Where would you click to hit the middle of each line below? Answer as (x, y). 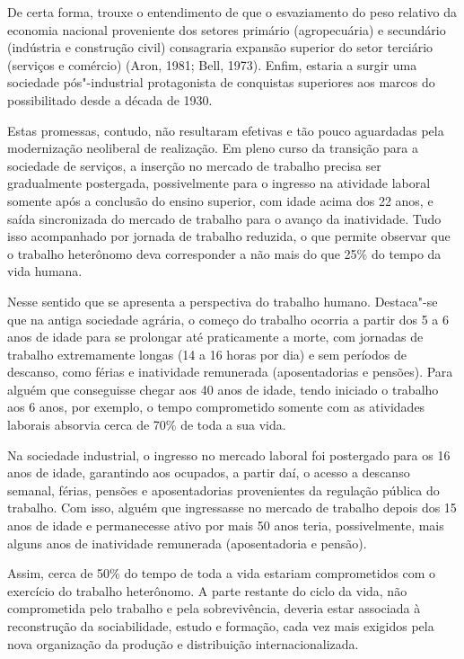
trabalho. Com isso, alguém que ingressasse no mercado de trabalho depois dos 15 (232, 508)
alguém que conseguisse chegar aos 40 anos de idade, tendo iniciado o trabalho (223, 389)
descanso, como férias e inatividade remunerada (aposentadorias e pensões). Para (230, 372)
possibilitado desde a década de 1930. (110, 99)
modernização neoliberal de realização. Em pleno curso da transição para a (213, 148)
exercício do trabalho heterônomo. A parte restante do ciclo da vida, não (207, 590)
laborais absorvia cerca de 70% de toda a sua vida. (147, 425)
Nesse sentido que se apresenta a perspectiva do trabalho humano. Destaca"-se (223, 301)
